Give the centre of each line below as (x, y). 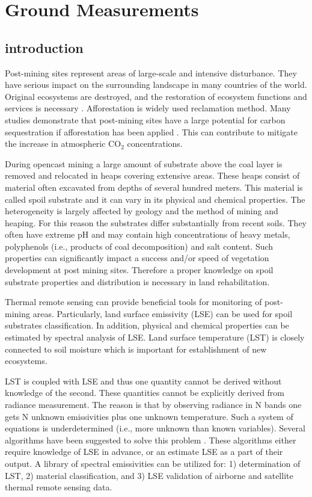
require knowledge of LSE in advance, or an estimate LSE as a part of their (144, 452)
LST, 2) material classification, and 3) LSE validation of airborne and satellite (149, 475)
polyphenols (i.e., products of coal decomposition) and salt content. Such (139, 246)
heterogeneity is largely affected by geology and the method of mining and (142, 211)
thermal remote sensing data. (59, 487)
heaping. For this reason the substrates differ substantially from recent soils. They (156, 222)
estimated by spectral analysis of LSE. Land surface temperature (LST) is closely (155, 337)
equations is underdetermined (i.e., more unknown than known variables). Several (155, 428)
